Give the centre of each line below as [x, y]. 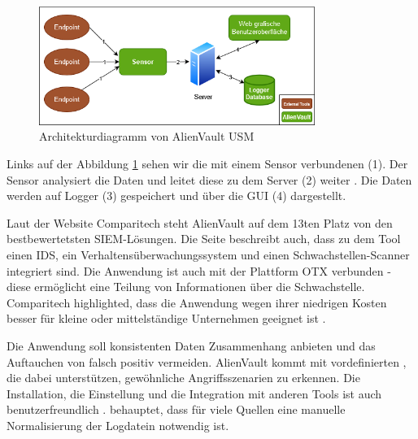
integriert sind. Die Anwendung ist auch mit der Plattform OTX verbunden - [199, 270]
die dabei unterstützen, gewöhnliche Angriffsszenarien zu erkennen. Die [183, 378]
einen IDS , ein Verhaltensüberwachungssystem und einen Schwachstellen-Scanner [208, 255]
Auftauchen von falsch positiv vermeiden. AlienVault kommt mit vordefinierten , [207, 361]
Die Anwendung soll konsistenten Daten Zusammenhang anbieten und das [191, 346]
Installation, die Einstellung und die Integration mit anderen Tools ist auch [194, 393]
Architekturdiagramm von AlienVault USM [147, 136]
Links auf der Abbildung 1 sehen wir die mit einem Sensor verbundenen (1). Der [207, 164]
